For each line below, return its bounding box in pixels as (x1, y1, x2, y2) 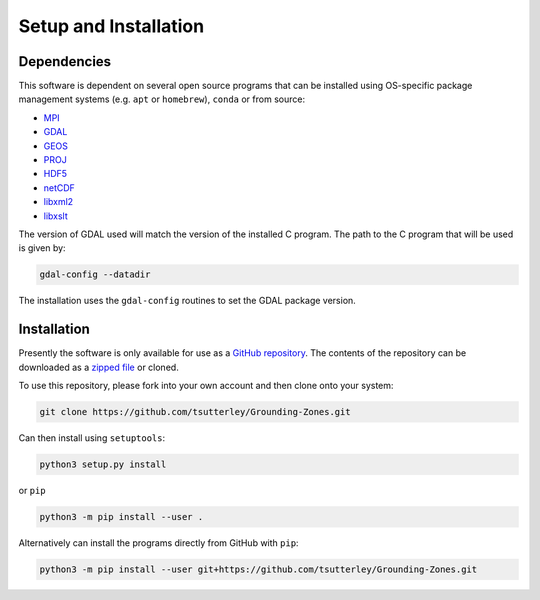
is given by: (18, 242, 66, 254)
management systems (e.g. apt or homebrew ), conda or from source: (18, 93, 305, 105)
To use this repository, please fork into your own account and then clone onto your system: (18, 380, 394, 392)
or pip (18, 484, 46, 496)
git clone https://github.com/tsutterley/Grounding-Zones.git (39, 406, 351, 417)
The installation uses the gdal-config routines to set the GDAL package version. (18, 295, 357, 307)
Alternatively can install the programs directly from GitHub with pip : (18, 536, 299, 549)
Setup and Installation (18, 15, 205, 37)
